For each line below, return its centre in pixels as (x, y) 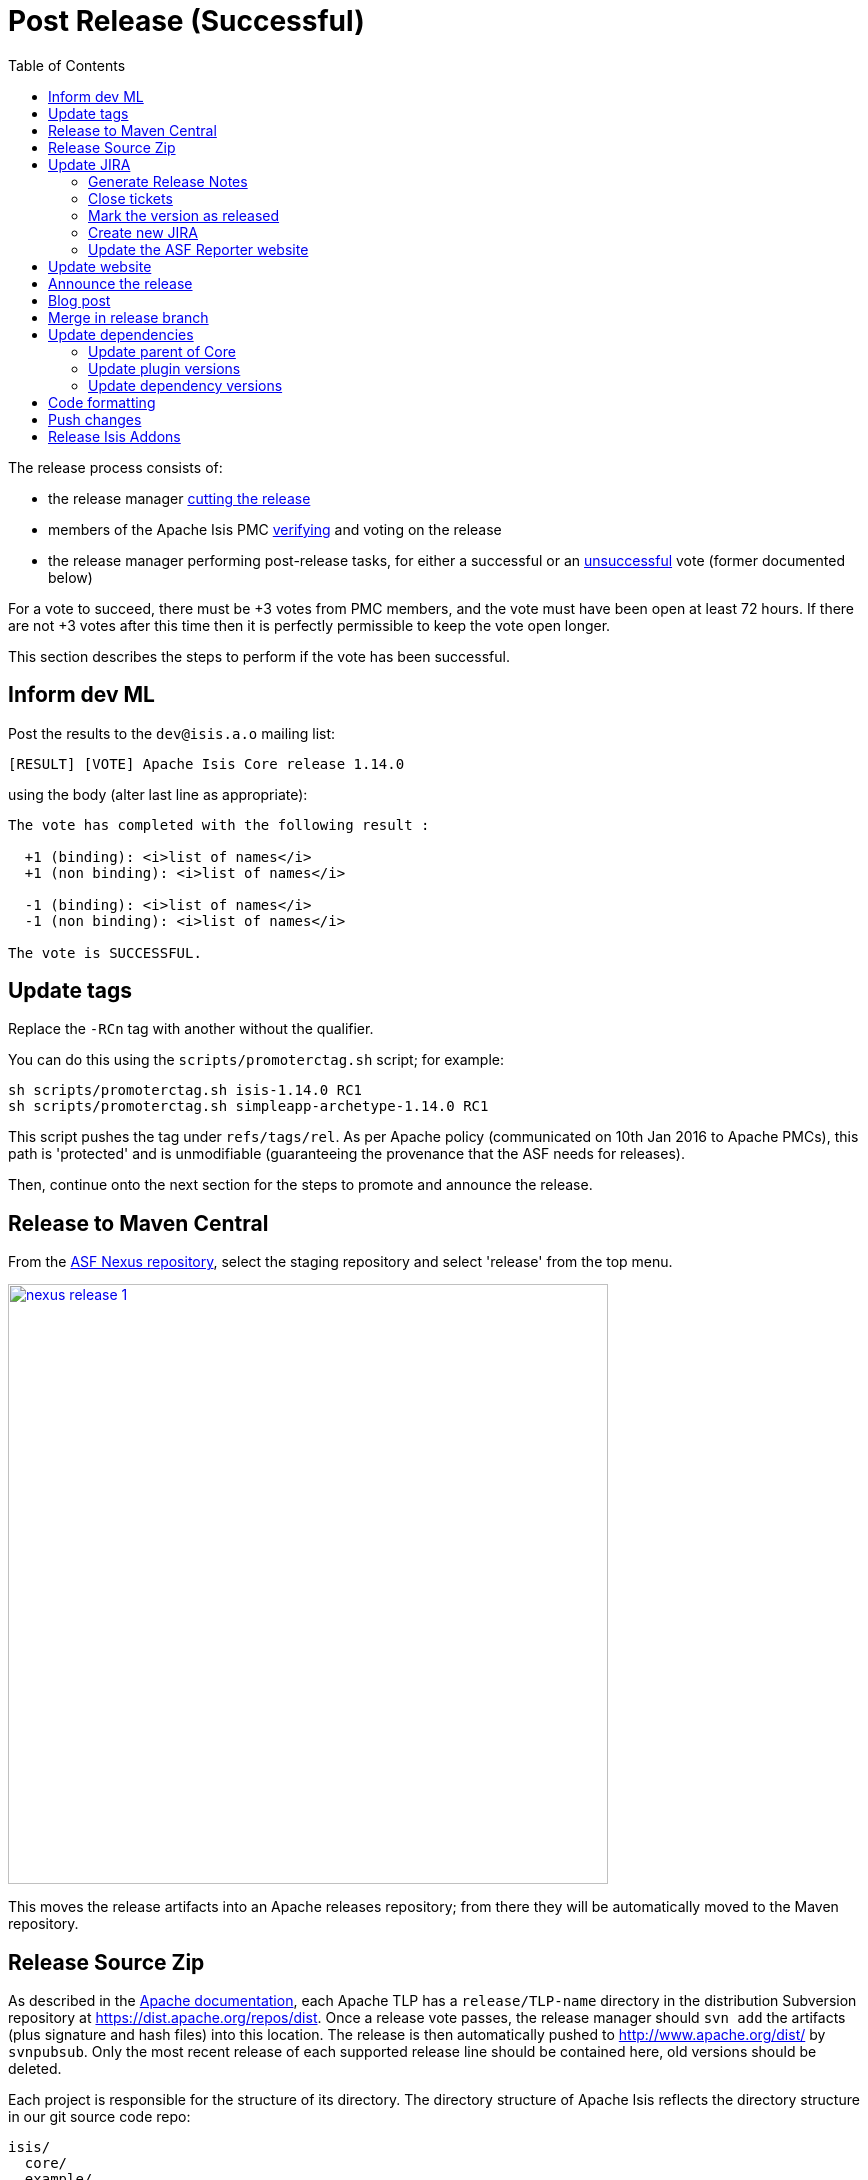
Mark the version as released (184, 215)
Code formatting (102, 402)
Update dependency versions (185, 385)
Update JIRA (89, 164)
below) (70, 577)
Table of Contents (67, 65)
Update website (100, 266)
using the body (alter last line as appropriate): (158, 794)
